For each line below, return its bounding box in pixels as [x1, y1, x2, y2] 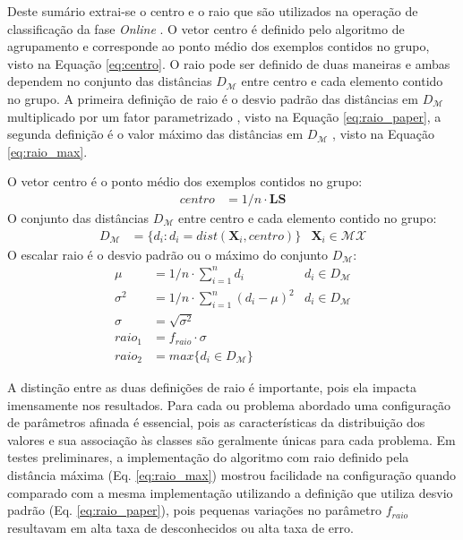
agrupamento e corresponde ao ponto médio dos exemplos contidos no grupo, [7, 37, 430, 56]
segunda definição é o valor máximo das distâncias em [7, 124, 304, 143]
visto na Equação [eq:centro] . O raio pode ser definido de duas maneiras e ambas [7, 54, 450, 73]
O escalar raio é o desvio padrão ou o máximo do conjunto [7, 244, 329, 263]
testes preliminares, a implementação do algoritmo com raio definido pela [7, 448, 409, 467]
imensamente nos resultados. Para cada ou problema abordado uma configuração [7, 395, 450, 414]
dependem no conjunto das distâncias [7, 72, 212, 90]
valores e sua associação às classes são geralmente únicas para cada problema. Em [7, 430, 456, 449]
